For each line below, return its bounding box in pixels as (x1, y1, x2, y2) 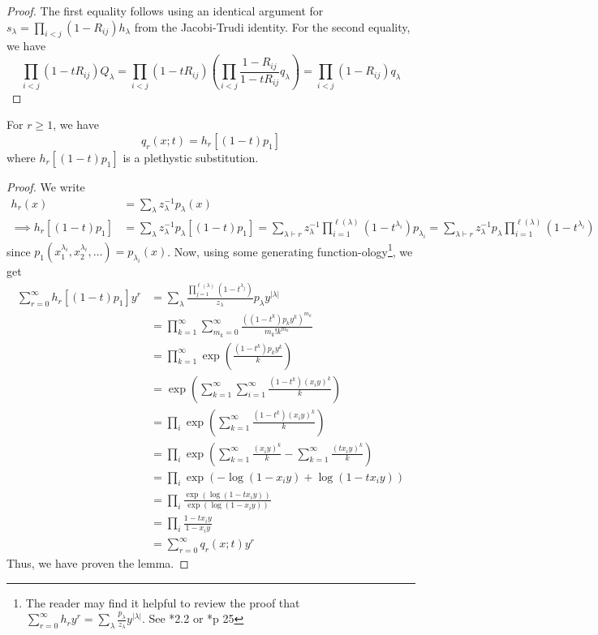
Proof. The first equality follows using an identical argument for (6, 2, 324, 19)
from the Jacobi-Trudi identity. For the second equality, (134, 18, 411, 35)
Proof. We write (6, 178, 85, 195)
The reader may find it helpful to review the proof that (25, 594, 300, 611)
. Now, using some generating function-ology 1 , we (167, 240, 413, 260)
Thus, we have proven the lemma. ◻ (6, 554, 189, 571)
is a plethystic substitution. (123, 148, 259, 165)
